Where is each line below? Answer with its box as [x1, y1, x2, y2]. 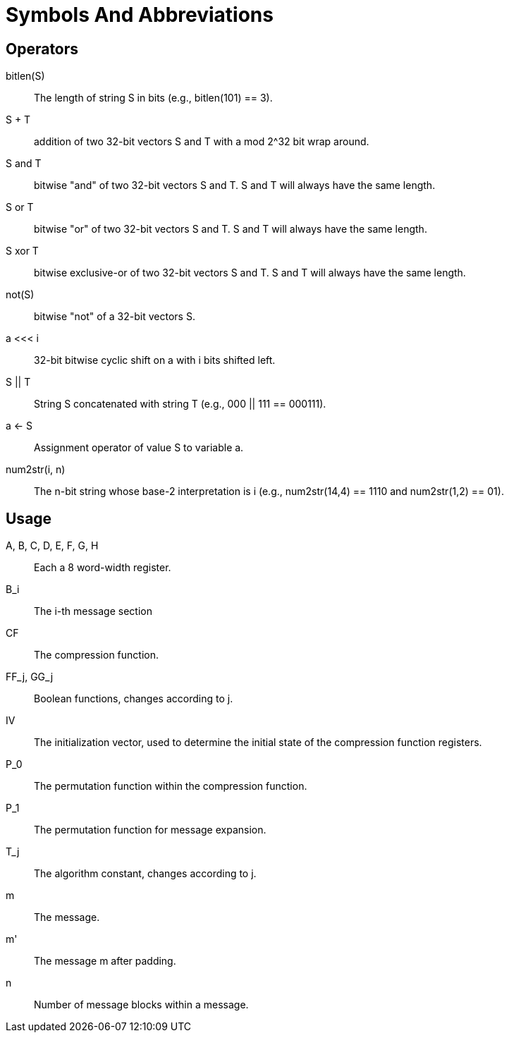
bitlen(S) [6, 70, 45, 83]
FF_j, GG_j [6, 671, 54, 683]
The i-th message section [34, 605, 152, 618]
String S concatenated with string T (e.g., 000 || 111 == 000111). [34, 398, 326, 410]
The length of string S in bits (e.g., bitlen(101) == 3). [34, 92, 273, 104]
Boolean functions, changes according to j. [34, 692, 233, 705]
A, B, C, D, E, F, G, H [6, 539, 99, 552]
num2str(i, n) [6, 463, 66, 476]
